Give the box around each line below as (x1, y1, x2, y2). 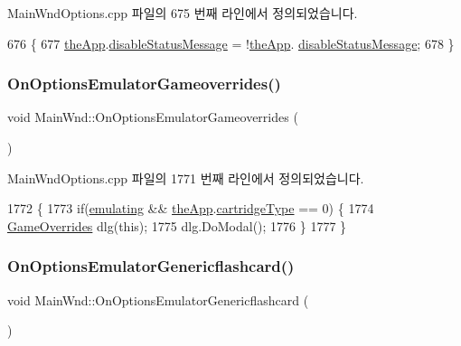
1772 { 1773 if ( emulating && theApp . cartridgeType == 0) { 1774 (7, 199, 374, 218)
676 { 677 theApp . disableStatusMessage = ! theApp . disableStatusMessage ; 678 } (7, 33, 455, 52)
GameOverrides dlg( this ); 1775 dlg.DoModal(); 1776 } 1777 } (7, 216, 347, 235)
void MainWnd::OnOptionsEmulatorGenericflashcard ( (7, 290, 309, 309)
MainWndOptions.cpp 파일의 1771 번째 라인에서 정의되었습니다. (7, 168, 364, 187)
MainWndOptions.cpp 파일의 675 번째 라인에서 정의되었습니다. (7, 4, 358, 22)
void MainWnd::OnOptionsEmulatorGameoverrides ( (7, 108, 298, 126)
